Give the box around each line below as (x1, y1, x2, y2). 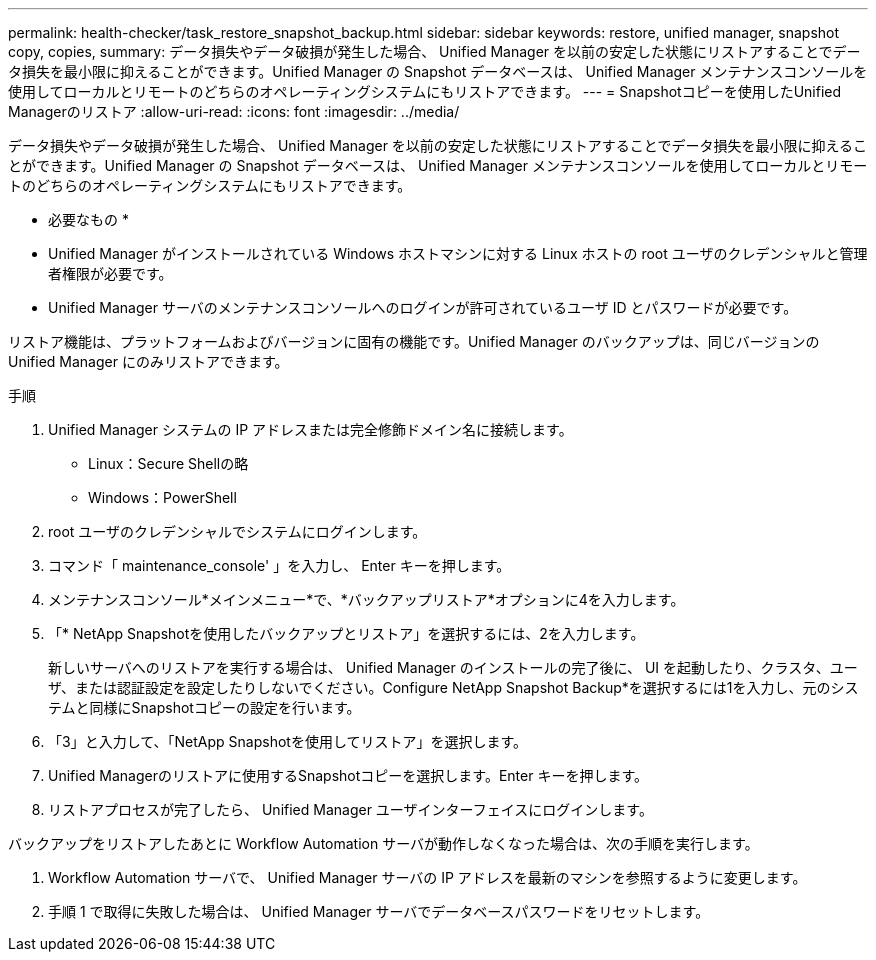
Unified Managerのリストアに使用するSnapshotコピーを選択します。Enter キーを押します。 (48, 767, 649, 784)
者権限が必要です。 (48, 265, 173, 282)
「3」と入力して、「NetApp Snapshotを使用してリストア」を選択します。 (48, 733, 528, 750)
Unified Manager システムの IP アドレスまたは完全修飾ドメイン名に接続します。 (48, 421, 573, 438)
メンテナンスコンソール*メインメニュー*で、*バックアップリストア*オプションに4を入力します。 (48, 591, 685, 608)
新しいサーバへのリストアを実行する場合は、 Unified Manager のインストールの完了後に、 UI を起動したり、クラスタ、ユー (48, 659, 858, 676)
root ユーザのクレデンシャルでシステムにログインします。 (48, 523, 427, 540)
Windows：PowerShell (88, 489, 237, 506)
